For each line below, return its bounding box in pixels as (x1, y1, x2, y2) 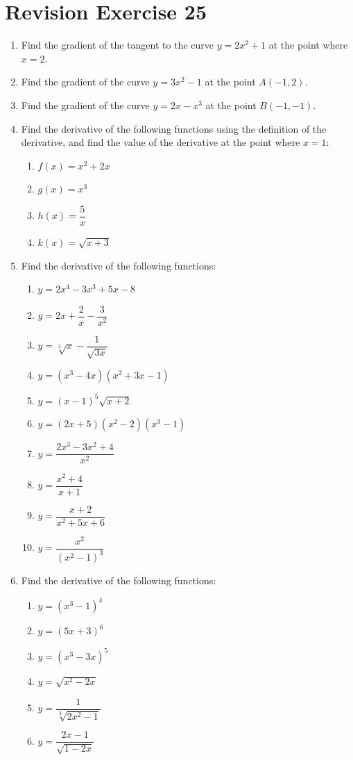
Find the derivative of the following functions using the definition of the (21, 121, 327, 135)
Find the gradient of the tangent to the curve (21, 38, 214, 52)
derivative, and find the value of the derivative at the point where (21, 135, 300, 149)
